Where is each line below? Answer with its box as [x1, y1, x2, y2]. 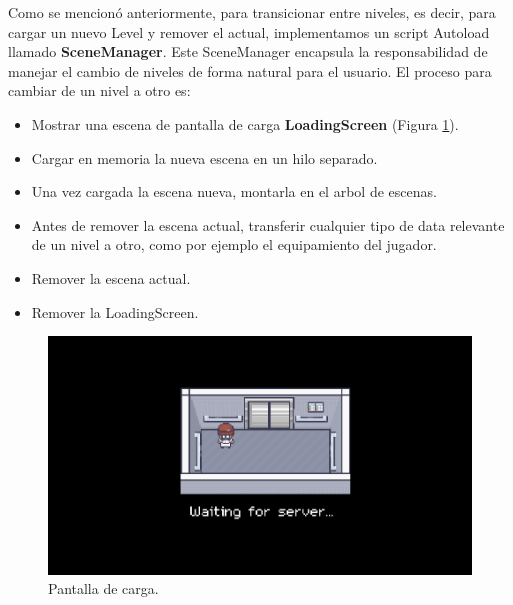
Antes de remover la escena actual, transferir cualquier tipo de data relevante [31, 214, 505, 235]
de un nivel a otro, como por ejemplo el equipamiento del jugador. [31, 234, 437, 255]
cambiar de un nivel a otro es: [8, 80, 191, 101]
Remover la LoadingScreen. [31, 301, 199, 322]
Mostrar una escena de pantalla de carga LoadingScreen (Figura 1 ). [31, 113, 459, 134]
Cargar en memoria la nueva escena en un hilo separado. [31, 147, 378, 168]
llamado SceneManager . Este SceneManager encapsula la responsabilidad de [8, 41, 488, 62]
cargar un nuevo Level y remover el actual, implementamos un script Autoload [8, 21, 490, 42]
